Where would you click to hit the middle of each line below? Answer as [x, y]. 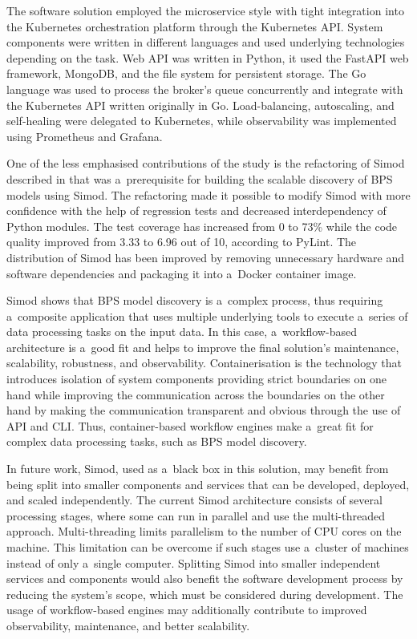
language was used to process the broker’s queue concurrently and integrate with [205, 89]
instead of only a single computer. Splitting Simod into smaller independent [194, 562]
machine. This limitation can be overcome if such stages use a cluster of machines [208, 547]
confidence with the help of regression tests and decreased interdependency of [196, 210]
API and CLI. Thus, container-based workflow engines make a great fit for [190, 425]
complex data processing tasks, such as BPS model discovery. [157, 441]
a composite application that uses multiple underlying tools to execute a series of [207, 315]
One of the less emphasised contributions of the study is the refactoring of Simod [206, 163]
